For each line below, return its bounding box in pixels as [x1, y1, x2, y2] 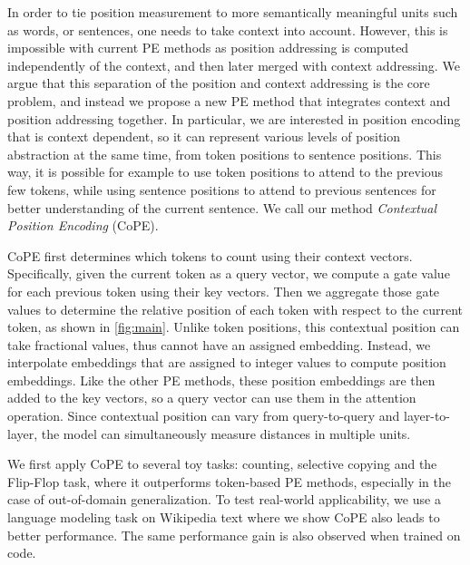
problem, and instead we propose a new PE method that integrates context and [7, 91, 451, 110]
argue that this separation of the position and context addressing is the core [7, 73, 430, 93]
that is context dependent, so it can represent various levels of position [7, 127, 401, 146]
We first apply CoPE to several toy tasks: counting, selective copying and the [7, 454, 437, 473]
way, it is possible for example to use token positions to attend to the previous [7, 162, 444, 181]
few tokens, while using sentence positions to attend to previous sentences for [7, 180, 436, 199]
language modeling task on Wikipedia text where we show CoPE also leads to [7, 508, 440, 527]
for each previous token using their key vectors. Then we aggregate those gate [7, 281, 440, 300]
